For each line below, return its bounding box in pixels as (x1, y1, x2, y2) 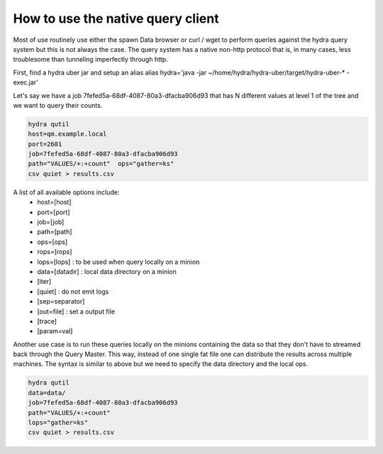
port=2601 (28, 140, 62, 148)
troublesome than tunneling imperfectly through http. (13, 55, 168, 64)
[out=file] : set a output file (37, 307, 116, 316)
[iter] (37, 277, 52, 286)
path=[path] (37, 228, 72, 236)
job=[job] (37, 217, 65, 226)
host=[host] (37, 198, 72, 206)
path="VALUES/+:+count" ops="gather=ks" (28, 160, 174, 168)
